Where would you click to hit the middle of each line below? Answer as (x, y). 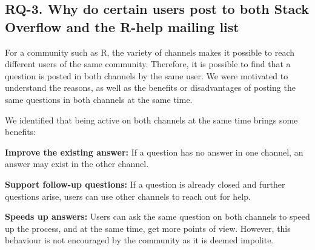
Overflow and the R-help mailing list (122, 26)
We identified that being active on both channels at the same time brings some (151, 120)
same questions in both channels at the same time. (99, 99)
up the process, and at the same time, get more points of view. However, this (148, 228)
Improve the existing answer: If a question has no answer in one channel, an (154, 152)
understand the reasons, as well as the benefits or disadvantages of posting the (150, 87)
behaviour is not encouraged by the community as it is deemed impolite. (139, 240)
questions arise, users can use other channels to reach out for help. (128, 196)
